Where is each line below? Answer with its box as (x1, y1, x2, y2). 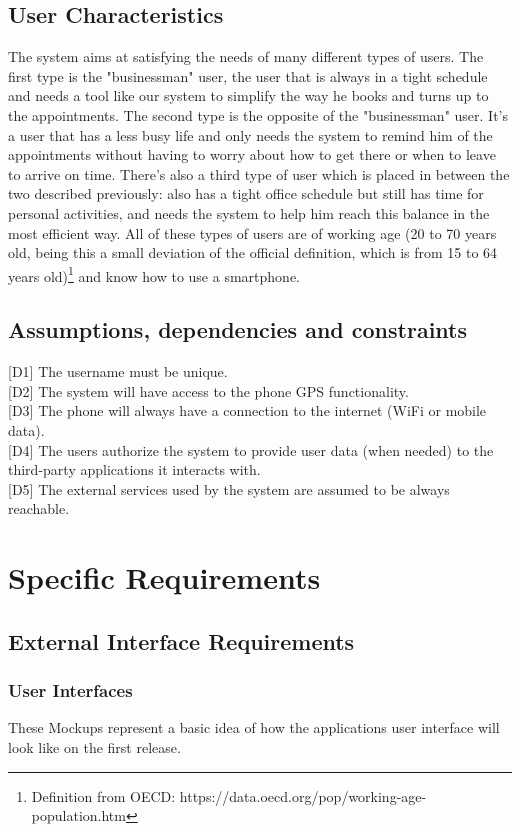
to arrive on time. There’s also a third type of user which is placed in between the (8, 163, 510, 184)
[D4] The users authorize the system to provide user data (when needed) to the (8, 439, 494, 460)
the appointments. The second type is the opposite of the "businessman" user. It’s (8, 104, 509, 125)
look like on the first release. (8, 736, 181, 757)
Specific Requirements (8, 557, 321, 598)
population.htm (31, 805, 126, 826)
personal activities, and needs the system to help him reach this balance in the (8, 202, 490, 223)
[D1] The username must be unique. (8, 361, 228, 382)
